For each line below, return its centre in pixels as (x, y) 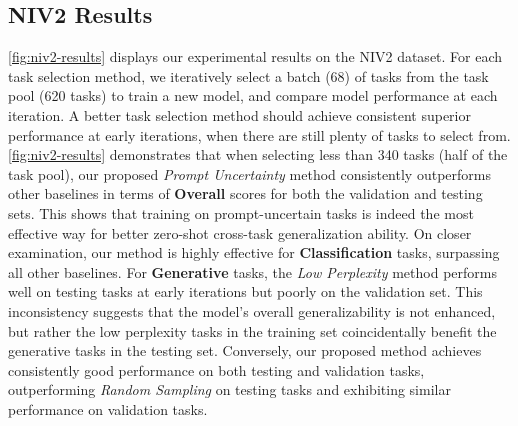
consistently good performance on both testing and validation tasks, (216, 369)
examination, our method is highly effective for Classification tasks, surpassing (254, 252)
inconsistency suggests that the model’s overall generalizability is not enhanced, (252, 310)
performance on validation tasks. (108, 408)
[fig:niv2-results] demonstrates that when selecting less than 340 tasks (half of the (258, 154)
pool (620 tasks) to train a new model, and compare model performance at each (253, 95)
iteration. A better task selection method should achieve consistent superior (239, 114)
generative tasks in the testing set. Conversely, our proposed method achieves (245, 350)
